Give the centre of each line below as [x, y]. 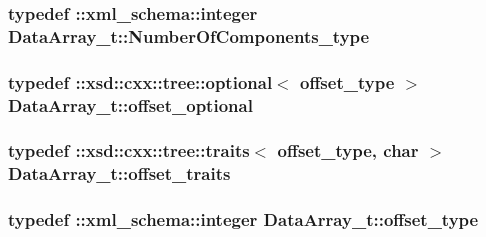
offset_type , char [348, 150]
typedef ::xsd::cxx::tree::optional [140, 81]
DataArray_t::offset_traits [119, 173]
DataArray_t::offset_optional [130, 104]
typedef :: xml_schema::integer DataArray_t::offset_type [243, 219]
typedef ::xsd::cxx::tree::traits [129, 150]
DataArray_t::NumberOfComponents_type [189, 35]
